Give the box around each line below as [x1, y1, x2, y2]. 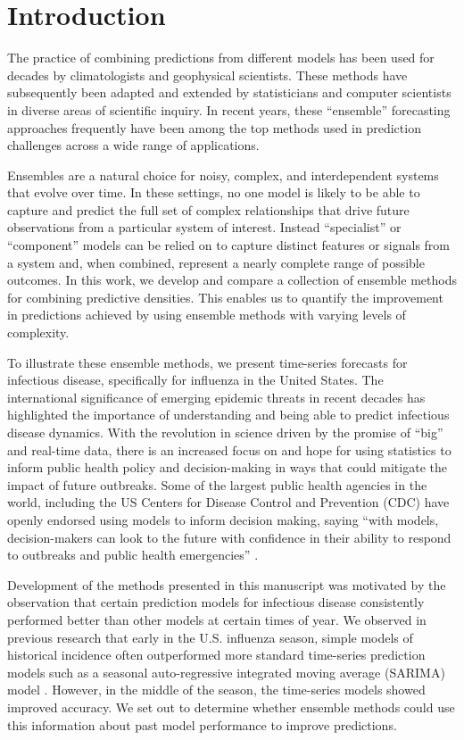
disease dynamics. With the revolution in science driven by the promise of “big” [7, 423, 443, 441]
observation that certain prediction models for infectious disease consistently [7, 593, 425, 611]
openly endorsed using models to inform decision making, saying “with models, [7, 510, 439, 528]
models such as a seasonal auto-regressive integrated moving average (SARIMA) [7, 662, 445, 681]
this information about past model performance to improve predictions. [7, 715, 397, 734]
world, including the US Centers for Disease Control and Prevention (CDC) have [7, 493, 450, 511]
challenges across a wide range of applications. [7, 136, 260, 154]
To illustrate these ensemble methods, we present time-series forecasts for [7, 353, 408, 371]
